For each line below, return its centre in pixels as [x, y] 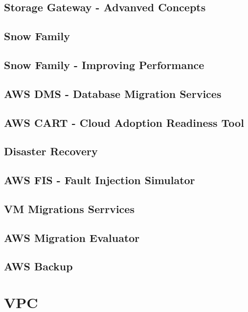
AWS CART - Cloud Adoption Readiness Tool [124, 122]
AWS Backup [38, 266]
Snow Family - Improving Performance [104, 64]
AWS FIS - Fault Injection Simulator [100, 180]
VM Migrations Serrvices [69, 208]
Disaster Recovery [51, 151]
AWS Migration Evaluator [72, 237]
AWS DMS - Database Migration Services [113, 93]
